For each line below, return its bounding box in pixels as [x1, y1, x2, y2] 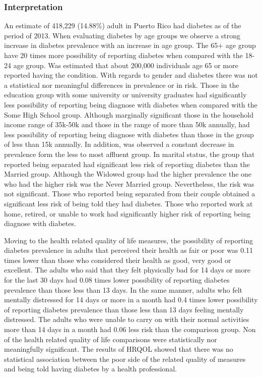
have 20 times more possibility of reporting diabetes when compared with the [4, 50, 243, 60]
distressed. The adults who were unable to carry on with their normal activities [4, 314, 249, 325]
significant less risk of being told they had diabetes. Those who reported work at [4, 198, 253, 208]
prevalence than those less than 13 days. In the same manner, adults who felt [4, 284, 243, 295]
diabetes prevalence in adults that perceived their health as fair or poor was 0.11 [4, 245, 253, 255]
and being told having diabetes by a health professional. [4, 363, 177, 374]
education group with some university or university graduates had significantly [4, 89, 247, 100]
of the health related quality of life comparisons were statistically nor [4, 334, 217, 344]
